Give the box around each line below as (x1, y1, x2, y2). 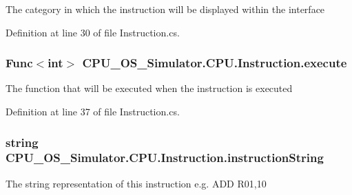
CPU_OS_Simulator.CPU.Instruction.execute (82, 54, 347, 71)
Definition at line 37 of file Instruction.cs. (6, 104, 180, 118)
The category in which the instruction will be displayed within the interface (6, 2, 325, 16)
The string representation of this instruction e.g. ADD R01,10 (6, 176, 267, 190)
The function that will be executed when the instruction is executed (6, 81, 293, 95)
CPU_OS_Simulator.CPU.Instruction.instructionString (6, 149, 324, 166)
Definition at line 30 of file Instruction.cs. (6, 25, 180, 39)
